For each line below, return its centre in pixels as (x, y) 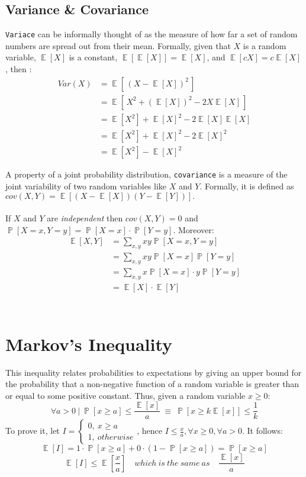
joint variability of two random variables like (86, 186)
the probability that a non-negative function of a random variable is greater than (152, 384)
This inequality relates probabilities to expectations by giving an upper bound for (154, 372)
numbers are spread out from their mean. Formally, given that (118, 45)
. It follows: (262, 431)
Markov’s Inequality (89, 344)
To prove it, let (33, 431)
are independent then (85, 218)
